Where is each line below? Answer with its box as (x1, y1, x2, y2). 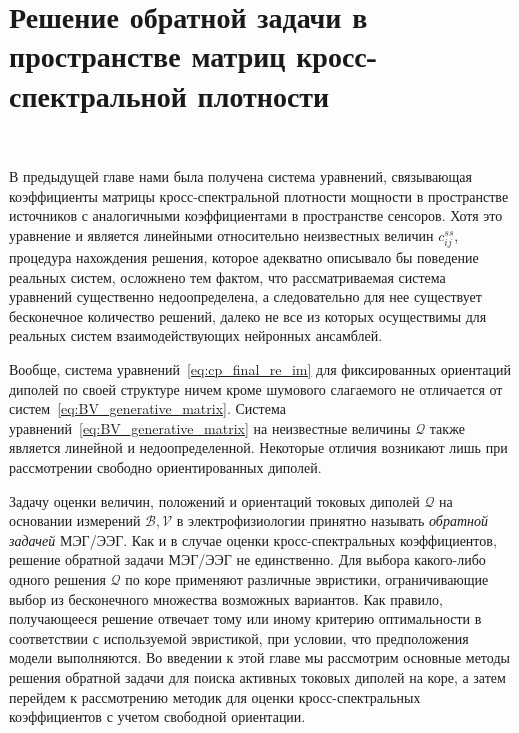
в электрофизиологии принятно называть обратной (176, 510, 488, 531)
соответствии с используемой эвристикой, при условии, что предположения (9, 627, 469, 648)
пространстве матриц (9, 35, 286, 76)
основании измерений (9, 510, 141, 531)
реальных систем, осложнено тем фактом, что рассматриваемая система (9, 266, 446, 287)
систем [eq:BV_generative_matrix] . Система (9, 398, 286, 419)
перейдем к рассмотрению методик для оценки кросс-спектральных (9, 686, 421, 707)
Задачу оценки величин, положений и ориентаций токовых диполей (9, 490, 420, 511)
